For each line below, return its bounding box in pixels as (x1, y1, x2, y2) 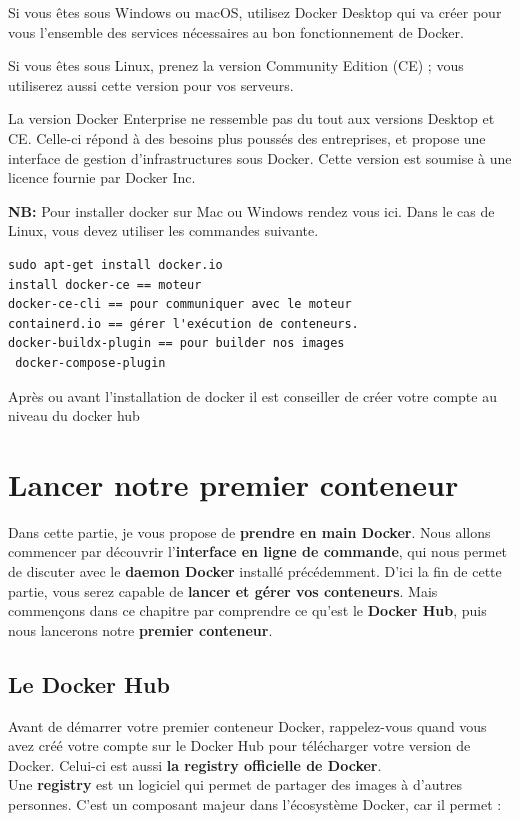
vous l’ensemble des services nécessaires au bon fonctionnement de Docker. (8, 21, 464, 42)
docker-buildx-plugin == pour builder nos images (8, 336, 345, 351)
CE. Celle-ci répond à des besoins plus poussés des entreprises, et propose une (8, 127, 486, 148)
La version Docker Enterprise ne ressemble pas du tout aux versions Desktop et (8, 108, 495, 129)
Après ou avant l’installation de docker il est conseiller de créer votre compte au (8, 385, 497, 406)
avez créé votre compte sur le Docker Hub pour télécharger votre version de (8, 735, 471, 756)
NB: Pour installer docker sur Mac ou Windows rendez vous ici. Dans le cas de (8, 200, 495, 221)
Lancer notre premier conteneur (8, 463, 459, 504)
